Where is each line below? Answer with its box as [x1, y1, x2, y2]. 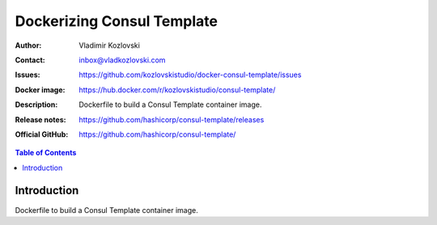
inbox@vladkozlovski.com [78, 55, 166, 65]
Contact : [15, 55, 46, 65]
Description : [15, 100, 58, 109]
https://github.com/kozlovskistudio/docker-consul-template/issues [78, 70, 302, 80]
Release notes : [15, 114, 66, 125]
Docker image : [15, 85, 66, 95]
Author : [15, 40, 42, 50]
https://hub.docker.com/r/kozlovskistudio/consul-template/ [78, 85, 276, 95]
